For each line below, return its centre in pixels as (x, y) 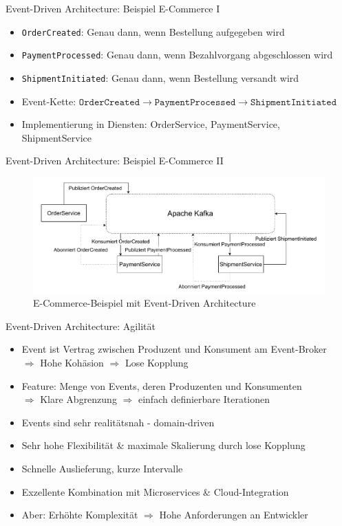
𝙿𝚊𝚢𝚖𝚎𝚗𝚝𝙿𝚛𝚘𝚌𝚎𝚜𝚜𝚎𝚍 (195, 102)
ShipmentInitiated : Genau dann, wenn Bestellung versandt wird (160, 77)
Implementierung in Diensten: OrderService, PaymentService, (151, 124)
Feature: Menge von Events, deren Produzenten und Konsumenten (162, 385)
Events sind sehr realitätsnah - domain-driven (118, 422)
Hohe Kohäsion (72, 362)
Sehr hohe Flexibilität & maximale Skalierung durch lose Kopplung (163, 445)
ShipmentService (56, 137)
